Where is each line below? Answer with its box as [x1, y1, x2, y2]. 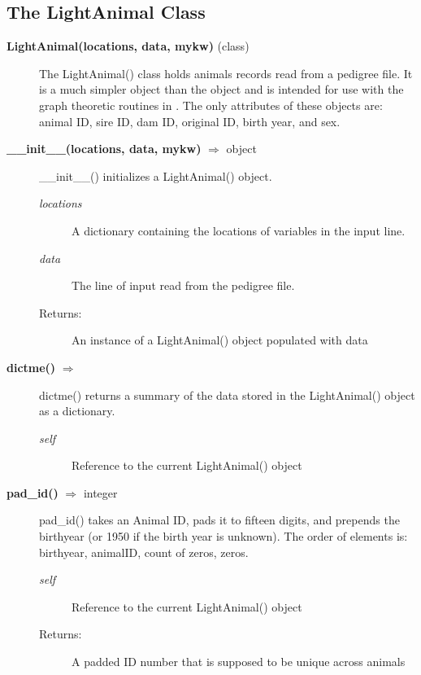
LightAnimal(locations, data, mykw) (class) [7, 37, 250, 55]
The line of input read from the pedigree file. [72, 277, 295, 294]
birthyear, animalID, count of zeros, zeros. [39, 543, 249, 560]
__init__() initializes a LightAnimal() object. [39, 167, 272, 184]
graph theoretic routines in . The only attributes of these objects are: [39, 96, 383, 113]
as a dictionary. [39, 402, 115, 419]
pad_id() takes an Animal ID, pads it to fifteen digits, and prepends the [39, 511, 400, 528]
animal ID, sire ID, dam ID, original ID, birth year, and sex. [39, 112, 341, 129]
